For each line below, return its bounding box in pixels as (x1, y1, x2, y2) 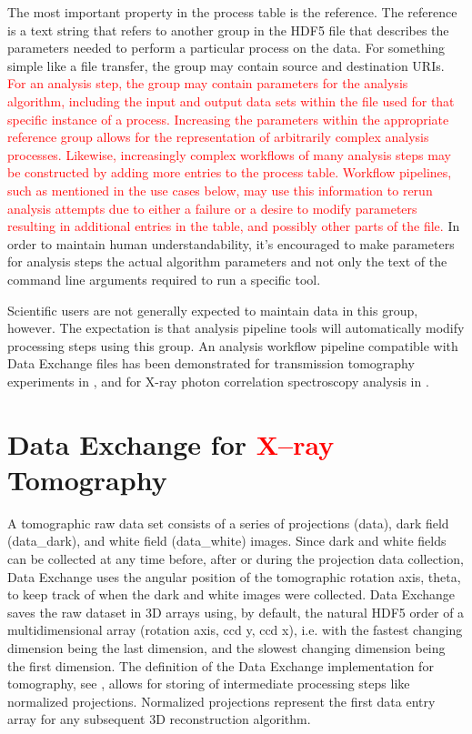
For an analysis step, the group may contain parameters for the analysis (7, 74, 408, 93)
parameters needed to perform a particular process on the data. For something (7, 38, 446, 57)
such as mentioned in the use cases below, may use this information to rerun (7, 180, 433, 199)
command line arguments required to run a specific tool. (7, 269, 321, 288)
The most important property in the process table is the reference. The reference (7, 3, 457, 21)
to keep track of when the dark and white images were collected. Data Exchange (7, 585, 456, 604)
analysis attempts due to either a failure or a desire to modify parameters (7, 198, 417, 217)
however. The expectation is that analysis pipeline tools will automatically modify (7, 318, 465, 337)
